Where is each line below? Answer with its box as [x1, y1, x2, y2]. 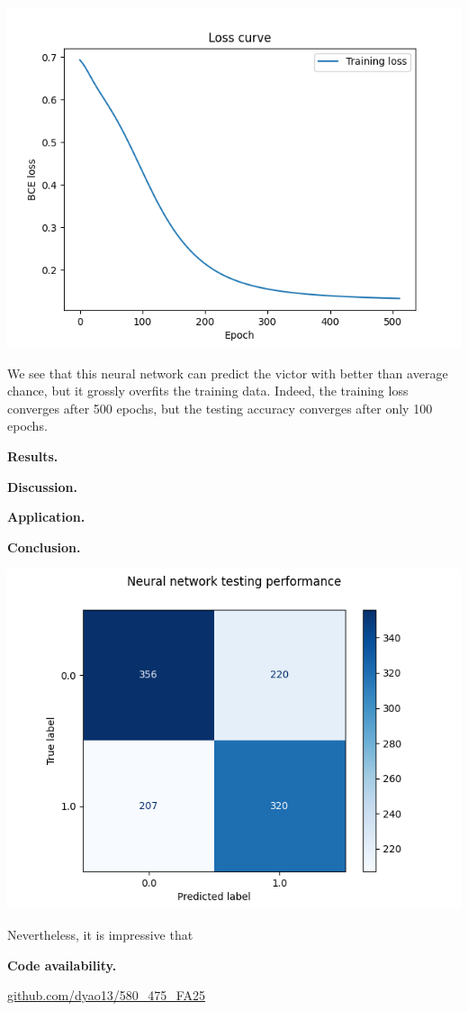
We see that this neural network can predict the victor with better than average [7, 363, 448, 382]
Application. [7, 507, 85, 526]
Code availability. [7, 955, 117, 974]
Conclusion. [7, 537, 81, 556]
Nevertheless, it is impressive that [7, 924, 193, 943]
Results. [7, 446, 58, 465]
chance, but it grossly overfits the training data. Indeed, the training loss [7, 381, 409, 400]
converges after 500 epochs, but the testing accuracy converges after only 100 [7, 398, 433, 417]
